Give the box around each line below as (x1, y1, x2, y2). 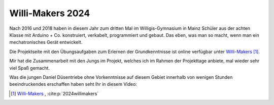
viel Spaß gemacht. (9, 65, 50, 71)
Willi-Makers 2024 (9, 8, 90, 19)
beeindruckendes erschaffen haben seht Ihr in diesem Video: (9, 81, 137, 87)
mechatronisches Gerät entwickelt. (9, 39, 83, 45)
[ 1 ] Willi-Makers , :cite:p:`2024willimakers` (11, 90, 99, 96)
